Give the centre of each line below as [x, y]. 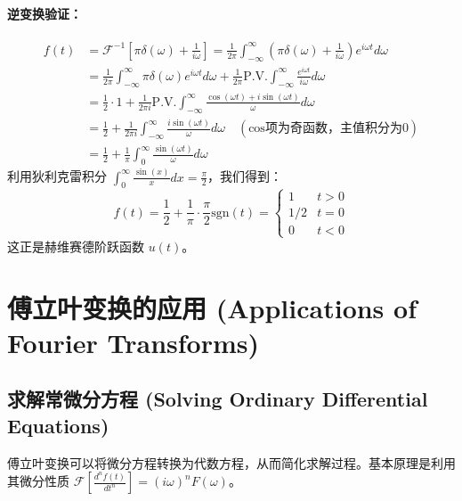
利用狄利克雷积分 [57, 176]
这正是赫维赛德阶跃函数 [76, 246]
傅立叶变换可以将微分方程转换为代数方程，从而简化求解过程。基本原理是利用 [231, 462]
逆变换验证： [45, 13]
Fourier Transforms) [134, 342]
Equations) [58, 425]
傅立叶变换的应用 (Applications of [212, 307]
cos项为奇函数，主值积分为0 [328, 129]
